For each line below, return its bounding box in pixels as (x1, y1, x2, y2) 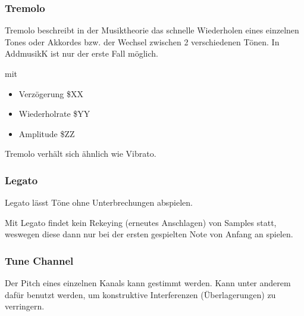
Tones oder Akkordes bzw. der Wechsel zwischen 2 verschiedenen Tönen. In (5, 35, 280, 48)
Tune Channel (5, 253, 74, 268)
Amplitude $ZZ (18, 127, 75, 140)
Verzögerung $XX (18, 87, 83, 100)
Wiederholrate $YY (18, 107, 90, 120)
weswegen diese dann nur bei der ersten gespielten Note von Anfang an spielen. (5, 228, 293, 240)
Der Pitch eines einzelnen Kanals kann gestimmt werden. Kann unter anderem (5, 277, 291, 289)
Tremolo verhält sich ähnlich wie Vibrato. (5, 147, 156, 160)
